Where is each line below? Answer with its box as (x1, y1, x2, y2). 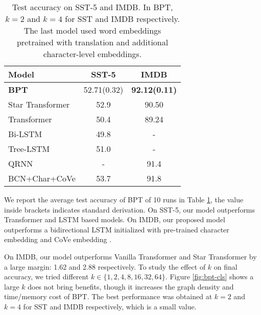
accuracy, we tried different (4, 271, 89, 282)
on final (213, 261, 238, 272)
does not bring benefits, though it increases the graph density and (28, 281, 234, 292)
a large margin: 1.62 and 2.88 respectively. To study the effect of (4, 261, 206, 272)
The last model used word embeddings (23, 24, 161, 36)
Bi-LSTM (8, 128, 42, 140)
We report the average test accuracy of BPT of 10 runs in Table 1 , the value (4, 194, 244, 204)
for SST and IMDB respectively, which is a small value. (23, 301, 197, 311)
